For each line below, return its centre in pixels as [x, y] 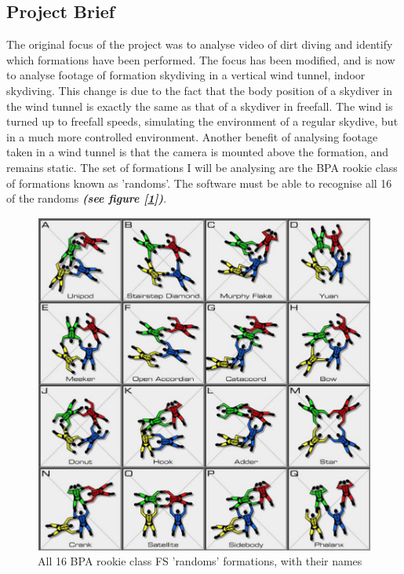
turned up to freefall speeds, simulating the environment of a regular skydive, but [202, 121]
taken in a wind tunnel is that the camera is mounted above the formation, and [198, 152]
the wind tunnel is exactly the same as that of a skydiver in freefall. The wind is [200, 106]
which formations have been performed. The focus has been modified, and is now [201, 59]
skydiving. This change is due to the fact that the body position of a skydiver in [200, 90]
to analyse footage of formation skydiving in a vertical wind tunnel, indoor [186, 75]
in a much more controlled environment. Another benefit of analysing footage [192, 136]
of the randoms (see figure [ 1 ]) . [87, 198]
